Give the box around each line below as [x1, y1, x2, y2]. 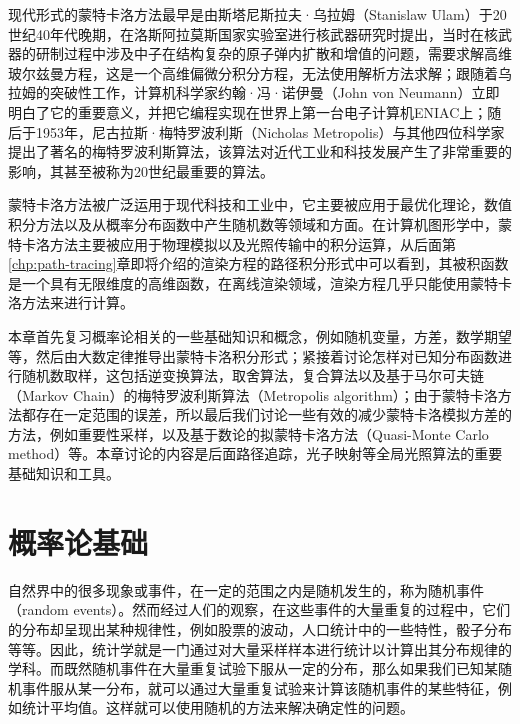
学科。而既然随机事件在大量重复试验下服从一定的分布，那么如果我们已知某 [8, 658, 498, 679]
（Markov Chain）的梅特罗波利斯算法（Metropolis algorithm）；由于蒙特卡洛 [8, 384, 498, 405]
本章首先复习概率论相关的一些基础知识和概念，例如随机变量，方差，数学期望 [8, 325, 512, 346]
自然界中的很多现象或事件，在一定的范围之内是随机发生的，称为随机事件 [8, 579, 484, 600]
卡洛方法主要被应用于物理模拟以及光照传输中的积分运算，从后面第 [21, 233, 456, 254]
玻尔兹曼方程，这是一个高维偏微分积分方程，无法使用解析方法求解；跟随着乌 [8, 62, 512, 83]
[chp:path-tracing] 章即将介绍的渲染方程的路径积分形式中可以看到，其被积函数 [8, 253, 509, 274]
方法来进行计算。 [21, 292, 134, 313]
